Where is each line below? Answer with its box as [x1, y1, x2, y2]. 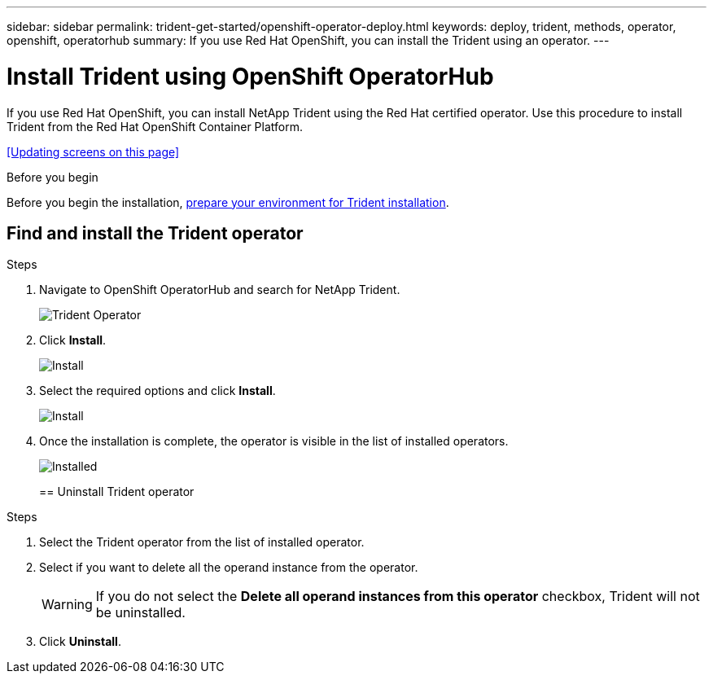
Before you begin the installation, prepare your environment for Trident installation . [7, 195, 449, 209]
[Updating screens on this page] [7, 144, 180, 159]
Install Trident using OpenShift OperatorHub [7, 62, 494, 90]
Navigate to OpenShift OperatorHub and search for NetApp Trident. [39, 283, 400, 297]
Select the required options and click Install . [39, 384, 276, 398]
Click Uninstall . [39, 634, 121, 649]
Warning [42, 596, 93, 613]
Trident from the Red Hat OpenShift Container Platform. [7, 119, 303, 134]
